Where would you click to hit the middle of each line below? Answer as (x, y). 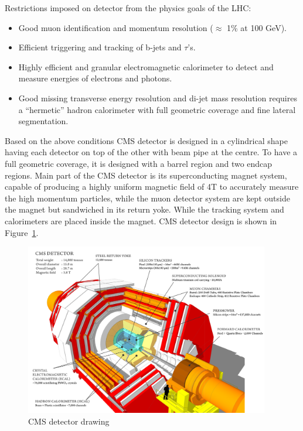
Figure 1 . (22, 232)
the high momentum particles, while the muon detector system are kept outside (147, 198)
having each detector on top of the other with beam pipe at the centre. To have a (151, 152)
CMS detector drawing (69, 421)
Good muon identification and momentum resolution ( (116, 27)
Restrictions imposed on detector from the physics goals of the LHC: (128, 8)
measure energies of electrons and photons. (95, 78)
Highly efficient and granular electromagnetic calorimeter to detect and (146, 66)
